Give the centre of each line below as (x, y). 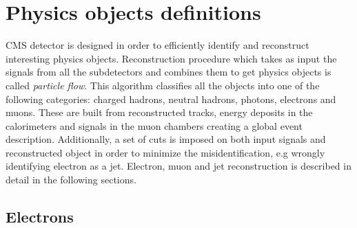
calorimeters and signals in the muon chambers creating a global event (154, 125)
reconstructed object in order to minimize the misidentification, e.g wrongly (165, 152)
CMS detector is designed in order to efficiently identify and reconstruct (157, 45)
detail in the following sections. (71, 180)
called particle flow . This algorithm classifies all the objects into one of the (163, 85)
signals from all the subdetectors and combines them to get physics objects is (169, 72)
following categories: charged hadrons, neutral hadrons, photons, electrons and (171, 99)
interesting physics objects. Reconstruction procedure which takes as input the (171, 58)
